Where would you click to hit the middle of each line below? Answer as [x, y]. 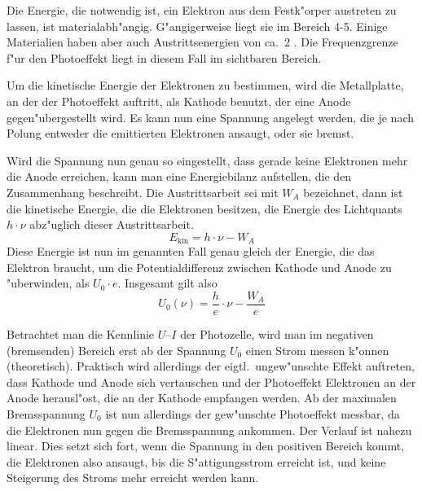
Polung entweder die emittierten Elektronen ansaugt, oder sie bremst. [180, 133]
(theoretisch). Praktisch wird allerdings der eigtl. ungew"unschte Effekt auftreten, [211, 366]
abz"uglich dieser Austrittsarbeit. [112, 224]
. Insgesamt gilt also [167, 283]
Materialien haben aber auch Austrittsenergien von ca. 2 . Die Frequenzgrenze [202, 42]
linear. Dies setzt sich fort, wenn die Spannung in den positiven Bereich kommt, [206, 446]
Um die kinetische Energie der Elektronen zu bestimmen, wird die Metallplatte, [205, 85]
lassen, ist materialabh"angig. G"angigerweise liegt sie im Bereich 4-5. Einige [197, 26]
